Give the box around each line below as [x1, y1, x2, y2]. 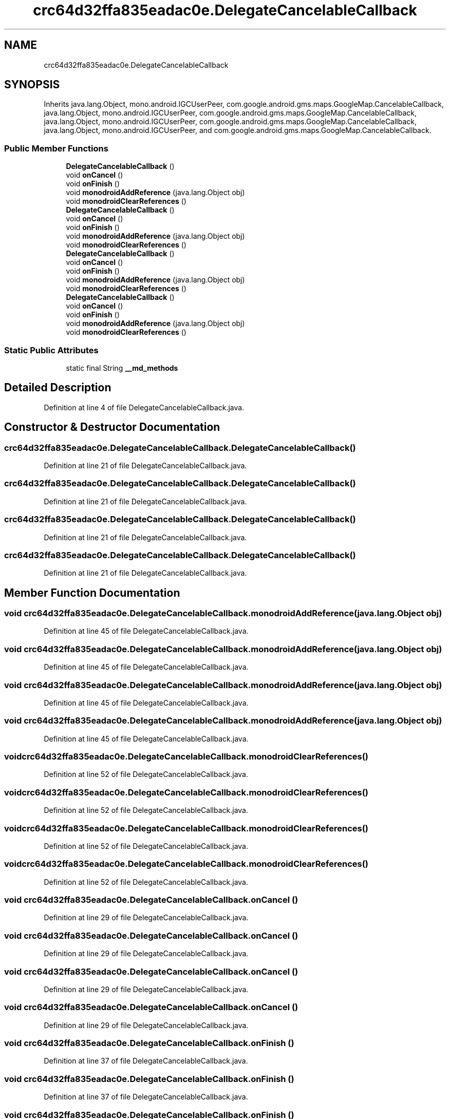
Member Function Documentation [4, 586, 180, 599]
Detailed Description [4, 381, 111, 394]
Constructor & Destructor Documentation [4, 421, 220, 434]
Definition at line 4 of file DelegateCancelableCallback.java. [44, 403, 245, 412]
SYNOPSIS [4, 78, 60, 91]
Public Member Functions [4, 143, 108, 154]
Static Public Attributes [4, 345, 99, 355]
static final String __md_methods [66, 363, 178, 372]
